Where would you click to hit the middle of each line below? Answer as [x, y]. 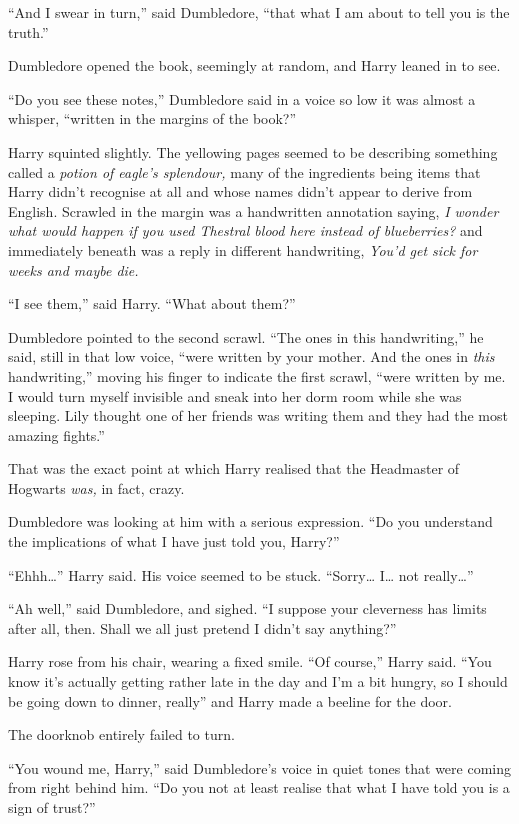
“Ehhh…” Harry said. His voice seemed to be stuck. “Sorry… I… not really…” [241, 574]
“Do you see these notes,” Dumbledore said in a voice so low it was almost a [242, 98]
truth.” [28, 31]
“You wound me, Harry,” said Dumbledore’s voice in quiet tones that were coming [260, 767]
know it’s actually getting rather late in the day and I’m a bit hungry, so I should [258, 681]
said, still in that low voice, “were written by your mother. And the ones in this [251, 356]
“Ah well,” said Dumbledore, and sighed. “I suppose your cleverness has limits [247, 608]
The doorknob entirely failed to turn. [121, 734]
